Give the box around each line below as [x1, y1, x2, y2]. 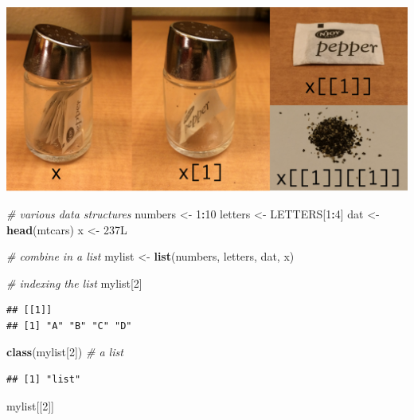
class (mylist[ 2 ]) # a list [6, 343, 123, 360]
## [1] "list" [6, 374, 81, 386]
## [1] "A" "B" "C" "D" [6, 320, 132, 332]
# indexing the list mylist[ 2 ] [6, 274, 143, 291]
